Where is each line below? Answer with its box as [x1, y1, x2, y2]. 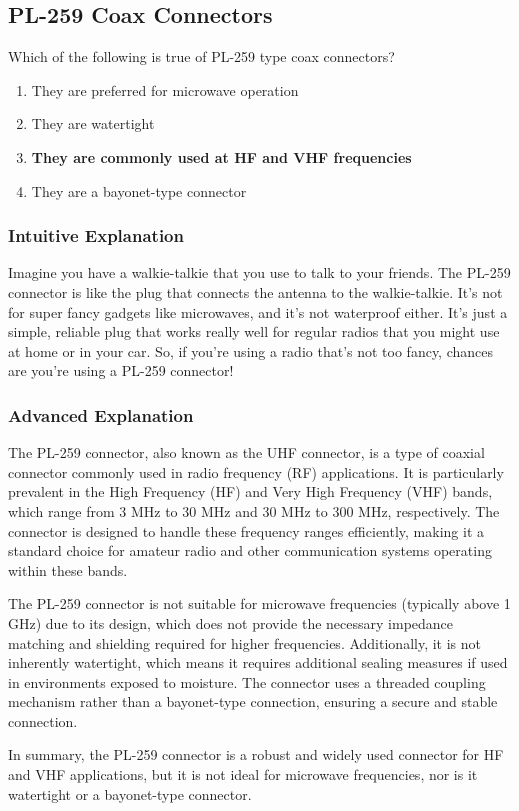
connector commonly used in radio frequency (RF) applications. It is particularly [8, 461, 504, 482]
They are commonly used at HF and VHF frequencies [31, 146, 412, 167]
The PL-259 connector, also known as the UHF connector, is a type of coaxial [8, 442, 485, 463]
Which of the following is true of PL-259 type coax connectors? [8, 46, 395, 67]
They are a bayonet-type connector [31, 180, 247, 201]
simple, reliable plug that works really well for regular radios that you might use [8, 321, 500, 342]
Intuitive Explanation [8, 223, 184, 248]
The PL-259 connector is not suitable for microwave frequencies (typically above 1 [8, 593, 511, 614]
